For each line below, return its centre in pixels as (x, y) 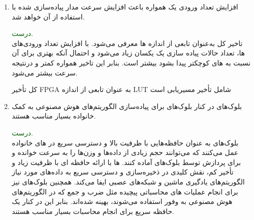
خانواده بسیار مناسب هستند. (54, 116)
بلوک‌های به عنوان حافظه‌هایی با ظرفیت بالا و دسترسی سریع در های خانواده (125, 142)
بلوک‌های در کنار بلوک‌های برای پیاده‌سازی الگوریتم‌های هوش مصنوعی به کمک (127, 106)
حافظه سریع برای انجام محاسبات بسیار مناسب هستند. (93, 211)
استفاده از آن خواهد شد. (48, 16)
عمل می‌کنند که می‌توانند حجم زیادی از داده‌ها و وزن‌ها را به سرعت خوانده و (125, 152)
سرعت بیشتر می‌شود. (45, 72)
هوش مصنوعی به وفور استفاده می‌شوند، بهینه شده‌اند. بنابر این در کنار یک (122, 201)
